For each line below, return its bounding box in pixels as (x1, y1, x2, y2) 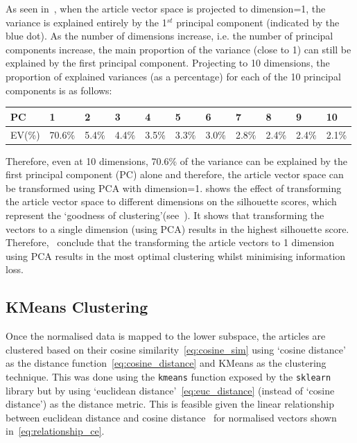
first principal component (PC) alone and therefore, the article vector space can (6, 167, 344, 182)
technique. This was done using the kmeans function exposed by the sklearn (6, 369, 331, 383)
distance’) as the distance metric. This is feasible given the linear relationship (6, 397, 334, 411)
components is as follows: (6, 82, 112, 97)
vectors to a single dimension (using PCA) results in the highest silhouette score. (6, 221, 349, 236)
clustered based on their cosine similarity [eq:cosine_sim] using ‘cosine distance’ (6, 342, 346, 356)
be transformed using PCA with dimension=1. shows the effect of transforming (6, 180, 342, 195)
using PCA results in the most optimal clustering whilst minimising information (6, 248, 346, 263)
